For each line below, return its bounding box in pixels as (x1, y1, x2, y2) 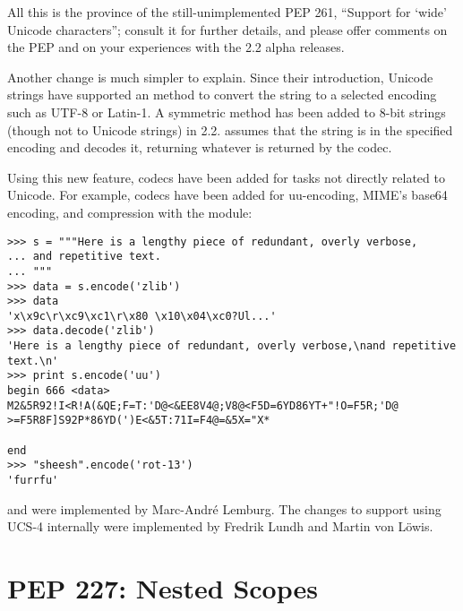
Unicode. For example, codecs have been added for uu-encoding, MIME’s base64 (7, 185, 448, 204)
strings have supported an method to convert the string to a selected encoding (7, 85, 437, 104)
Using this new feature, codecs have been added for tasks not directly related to (7, 168, 445, 186)
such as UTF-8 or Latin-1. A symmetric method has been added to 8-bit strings (7, 102, 446, 121)
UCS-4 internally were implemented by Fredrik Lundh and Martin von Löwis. (7, 517, 433, 536)
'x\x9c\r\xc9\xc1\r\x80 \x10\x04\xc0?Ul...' (7, 309, 277, 323)
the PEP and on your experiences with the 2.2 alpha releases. (7, 38, 345, 56)
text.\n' (7, 354, 59, 367)
